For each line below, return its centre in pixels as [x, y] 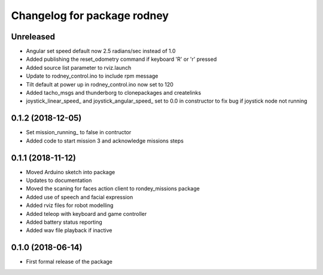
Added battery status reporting [64, 222]
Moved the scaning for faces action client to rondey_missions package [113, 189]
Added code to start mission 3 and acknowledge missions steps [105, 141]
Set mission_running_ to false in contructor [79, 132]
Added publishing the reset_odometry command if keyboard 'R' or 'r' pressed [121, 59]
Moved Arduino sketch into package [71, 172]
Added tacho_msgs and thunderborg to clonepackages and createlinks [114, 93]
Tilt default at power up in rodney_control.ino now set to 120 [100, 84]
